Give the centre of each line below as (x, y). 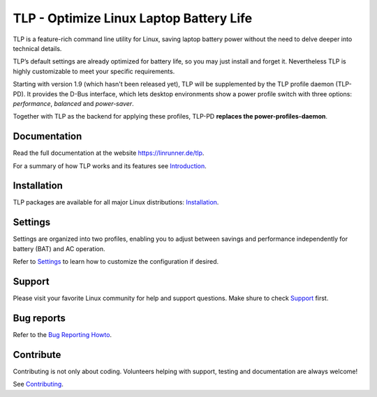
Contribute (37, 355)
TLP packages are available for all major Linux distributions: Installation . (116, 202)
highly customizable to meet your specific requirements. (94, 71)
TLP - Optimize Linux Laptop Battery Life (133, 18)
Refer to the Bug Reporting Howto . (62, 334)
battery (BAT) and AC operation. (59, 248)
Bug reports (39, 318)
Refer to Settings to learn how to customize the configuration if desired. (116, 262)
